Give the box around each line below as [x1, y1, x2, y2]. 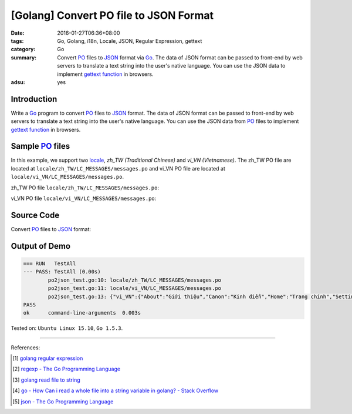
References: [11, 344, 40, 351]
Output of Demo [11, 241, 70, 251]
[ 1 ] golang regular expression [12, 355, 83, 362]
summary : [11, 54, 37, 61]
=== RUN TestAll [23, 260, 76, 267]
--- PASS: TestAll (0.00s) [23, 268, 101, 275]
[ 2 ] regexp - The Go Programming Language [12, 365, 120, 373]
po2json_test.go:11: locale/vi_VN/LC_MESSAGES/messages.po [48, 285, 222, 292]
